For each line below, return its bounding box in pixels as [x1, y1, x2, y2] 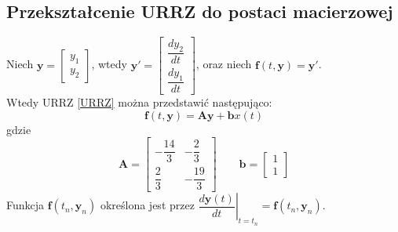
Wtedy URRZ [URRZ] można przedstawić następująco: [6, 93, 272, 110]
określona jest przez [100, 197, 195, 213]
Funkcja [6, 197, 45, 213]
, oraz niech [195, 56, 252, 72]
